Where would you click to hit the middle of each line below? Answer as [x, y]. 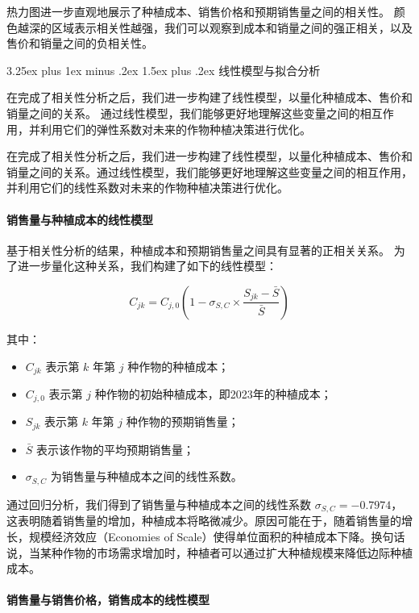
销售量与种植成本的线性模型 [80, 219]
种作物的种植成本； [178, 366]
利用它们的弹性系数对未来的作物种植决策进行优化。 [175, 129]
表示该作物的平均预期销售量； [116, 449]
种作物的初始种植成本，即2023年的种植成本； [213, 393]
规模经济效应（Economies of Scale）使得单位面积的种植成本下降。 [200, 536]
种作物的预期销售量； [183, 421]
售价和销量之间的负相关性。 [80, 43]
